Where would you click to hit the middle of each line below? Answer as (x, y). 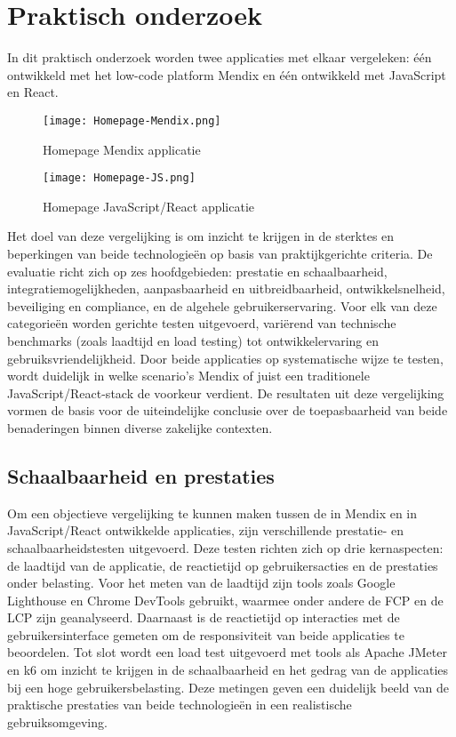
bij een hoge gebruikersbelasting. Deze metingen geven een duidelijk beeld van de (228, 687)
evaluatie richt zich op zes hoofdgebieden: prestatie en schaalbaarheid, (197, 271)
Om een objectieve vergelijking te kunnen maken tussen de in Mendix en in (212, 513)
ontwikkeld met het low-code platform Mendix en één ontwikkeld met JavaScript (227, 74)
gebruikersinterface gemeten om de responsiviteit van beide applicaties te (206, 634)
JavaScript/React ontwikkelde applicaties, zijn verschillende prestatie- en (205, 530)
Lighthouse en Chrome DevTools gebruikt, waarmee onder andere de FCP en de (225, 600)
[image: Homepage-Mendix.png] (132, 120)
